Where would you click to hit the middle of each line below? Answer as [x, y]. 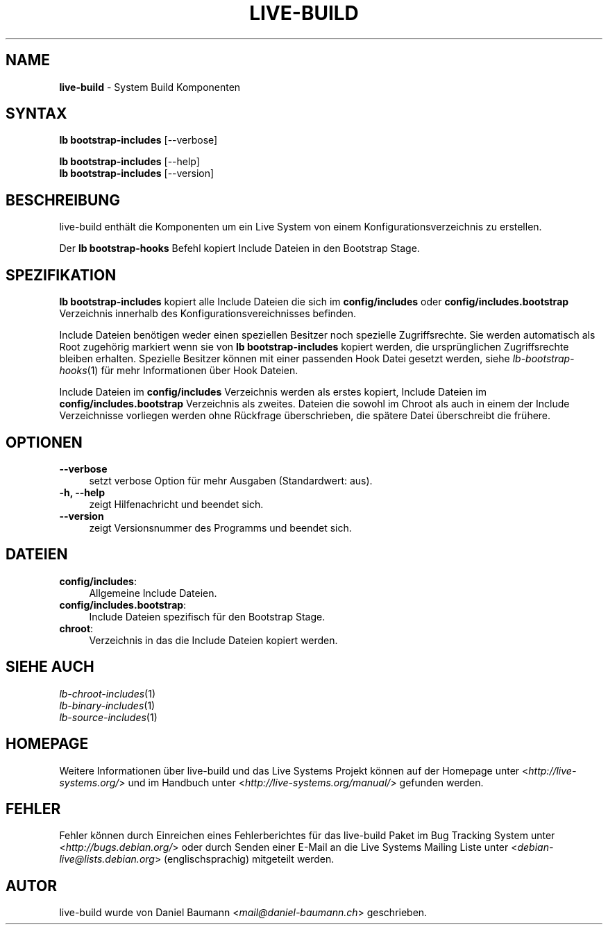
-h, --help [82, 492]
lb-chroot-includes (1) [108, 693]
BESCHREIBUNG [63, 200]
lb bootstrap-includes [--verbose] [138, 140]
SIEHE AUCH [50, 667]
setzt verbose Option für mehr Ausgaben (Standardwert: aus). [231, 480]
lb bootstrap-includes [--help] [129, 162]
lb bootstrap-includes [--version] [137, 174]
